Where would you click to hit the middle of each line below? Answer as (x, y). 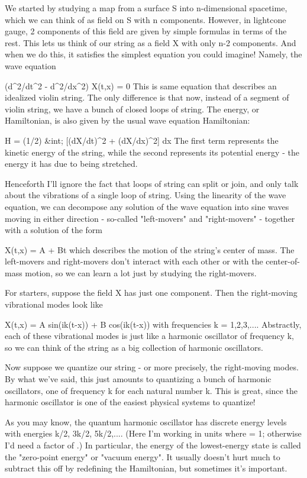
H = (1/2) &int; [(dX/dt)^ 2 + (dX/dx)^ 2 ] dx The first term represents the (142, 140)
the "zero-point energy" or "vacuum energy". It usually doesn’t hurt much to (143, 456)
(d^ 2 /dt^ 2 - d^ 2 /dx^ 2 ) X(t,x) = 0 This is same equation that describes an (141, 85)
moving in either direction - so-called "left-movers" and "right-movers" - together (150, 218)
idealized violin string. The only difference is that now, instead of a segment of (147, 97)
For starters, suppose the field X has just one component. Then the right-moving (151, 293)
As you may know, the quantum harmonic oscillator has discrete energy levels (146, 422)
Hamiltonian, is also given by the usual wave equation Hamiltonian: (127, 120)
